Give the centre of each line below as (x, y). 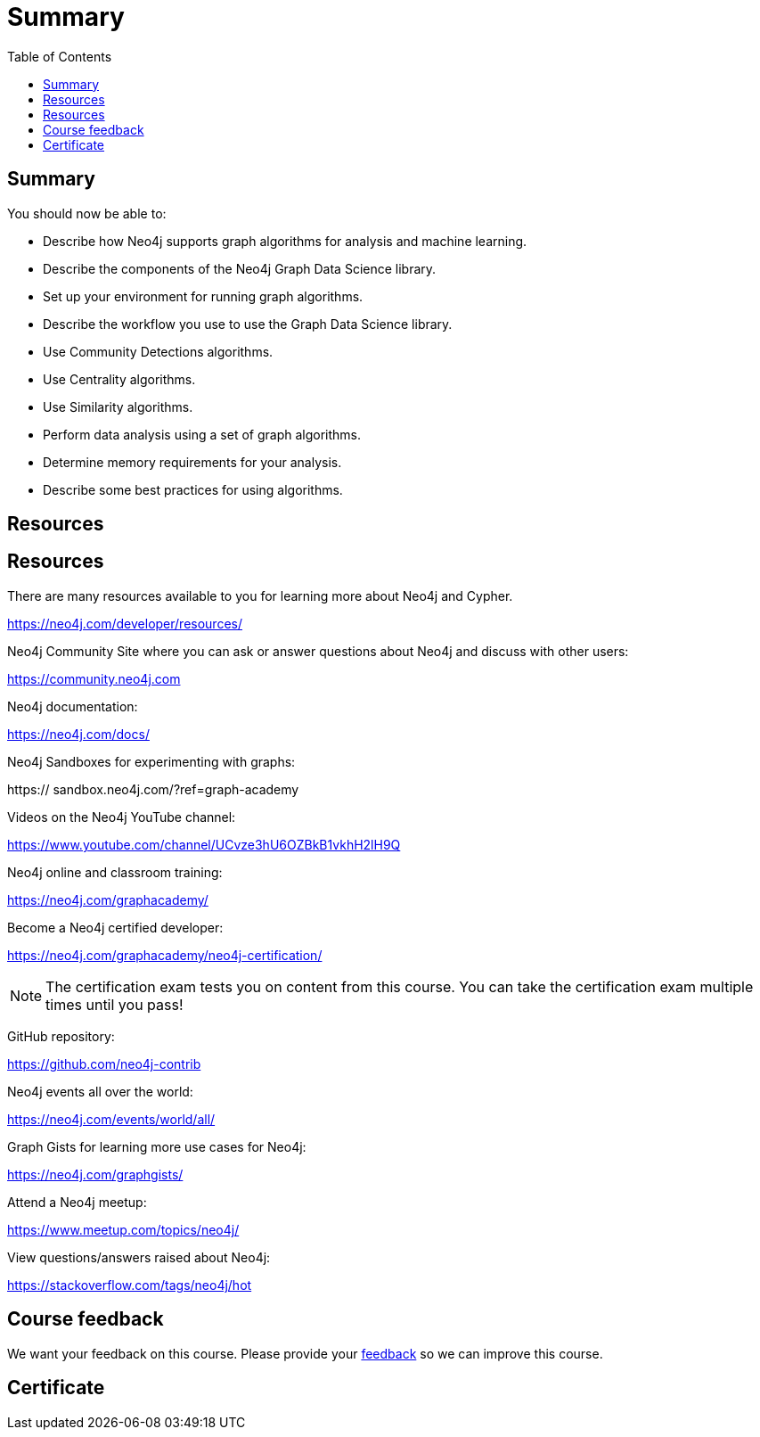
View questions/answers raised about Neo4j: (139, 1257)
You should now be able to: (87, 213)
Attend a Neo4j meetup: (77, 1202)
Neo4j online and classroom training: (115, 872)
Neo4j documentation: (73, 706)
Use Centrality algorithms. (119, 379)
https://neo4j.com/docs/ (78, 734)
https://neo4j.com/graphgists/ (95, 1174)
